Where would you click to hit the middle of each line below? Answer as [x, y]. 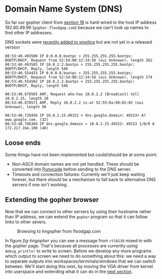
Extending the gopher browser [52, 200]
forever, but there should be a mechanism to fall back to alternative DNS [84, 179]
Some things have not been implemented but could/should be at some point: [81, 155]
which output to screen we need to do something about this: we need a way [81, 256]
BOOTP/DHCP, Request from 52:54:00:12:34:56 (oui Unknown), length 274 [79, 77]
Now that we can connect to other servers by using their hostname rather [78, 211]
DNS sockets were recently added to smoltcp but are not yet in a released [79, 42]
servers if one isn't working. [40, 185]
